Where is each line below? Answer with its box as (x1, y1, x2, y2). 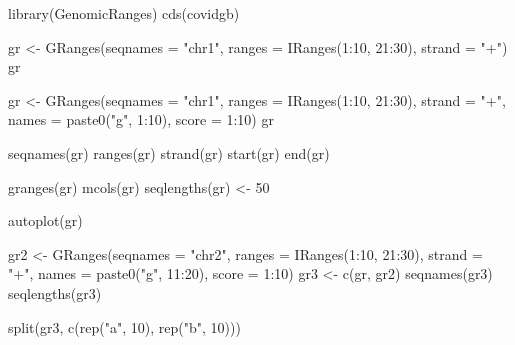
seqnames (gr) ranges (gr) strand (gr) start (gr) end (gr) (8, 142, 330, 163)
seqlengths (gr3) (8, 282, 102, 303)
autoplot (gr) (8, 210, 83, 231)
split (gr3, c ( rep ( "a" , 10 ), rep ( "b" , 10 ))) (8, 316, 241, 337)
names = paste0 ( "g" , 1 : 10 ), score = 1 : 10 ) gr (8, 109, 274, 130)
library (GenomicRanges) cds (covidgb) (8, 3, 240, 23)
